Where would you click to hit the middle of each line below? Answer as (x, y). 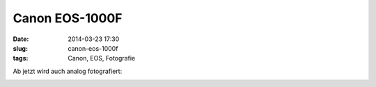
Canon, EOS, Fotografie (102, 58)
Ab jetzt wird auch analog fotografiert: (68, 71)
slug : (20, 48)
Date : (21, 39)
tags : (21, 58)
